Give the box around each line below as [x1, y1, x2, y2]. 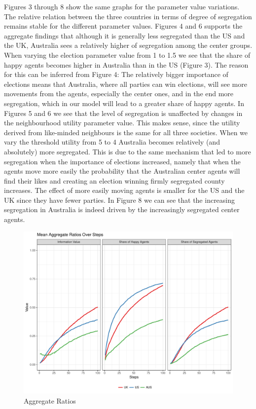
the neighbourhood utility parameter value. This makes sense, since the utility [4, 117, 240, 128]
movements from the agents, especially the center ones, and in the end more [4, 88, 234, 99]
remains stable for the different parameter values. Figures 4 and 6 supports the [4, 21, 243, 31]
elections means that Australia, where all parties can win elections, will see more [4, 78, 247, 89]
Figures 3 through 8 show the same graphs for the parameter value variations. [4, 1, 240, 11]
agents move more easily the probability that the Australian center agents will [4, 166, 240, 176]
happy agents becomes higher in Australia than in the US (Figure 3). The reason [4, 59, 249, 70]
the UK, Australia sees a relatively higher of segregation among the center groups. [4, 40, 253, 50]
